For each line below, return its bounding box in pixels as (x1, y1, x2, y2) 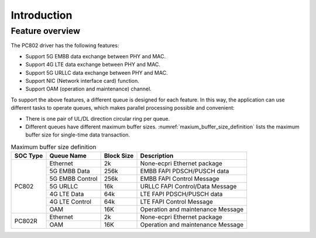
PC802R (14, 216, 37, 225)
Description (140, 152, 174, 160)
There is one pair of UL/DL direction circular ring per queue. (25, 115, 170, 122)
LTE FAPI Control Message (140, 198, 214, 206)
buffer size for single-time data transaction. (25, 131, 130, 138)
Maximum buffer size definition (11, 143, 97, 151)
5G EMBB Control (49, 175, 98, 183)
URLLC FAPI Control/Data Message (140, 183, 237, 191)
